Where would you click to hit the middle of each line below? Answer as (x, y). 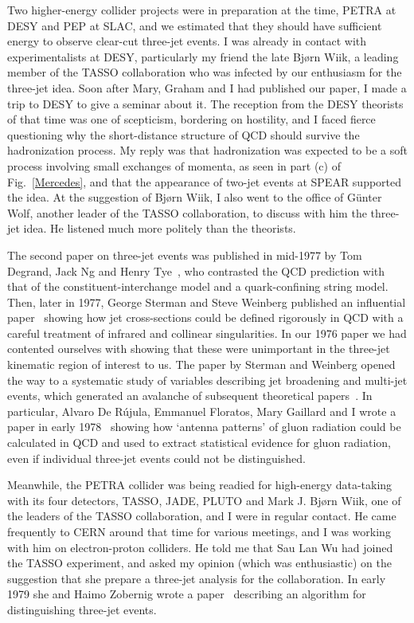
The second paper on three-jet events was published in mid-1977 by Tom (185, 255)
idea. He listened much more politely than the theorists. (160, 228)
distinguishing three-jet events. (82, 609)
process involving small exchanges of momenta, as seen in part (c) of (174, 165)
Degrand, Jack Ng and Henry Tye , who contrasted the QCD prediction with (196, 270)
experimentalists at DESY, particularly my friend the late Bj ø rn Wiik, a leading (203, 56)
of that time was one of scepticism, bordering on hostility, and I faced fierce (191, 119)
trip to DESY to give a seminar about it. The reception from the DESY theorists (205, 103)
